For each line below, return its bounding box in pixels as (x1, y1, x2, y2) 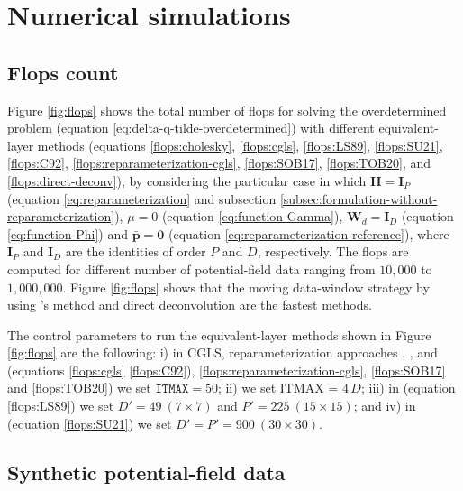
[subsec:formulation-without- (279, 189, 438, 208)
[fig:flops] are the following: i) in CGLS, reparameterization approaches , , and (7, 343, 438, 362)
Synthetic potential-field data (7, 458, 286, 486)
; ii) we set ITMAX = (217, 378, 339, 397)
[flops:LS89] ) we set (7, 396, 114, 415)
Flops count (7, 58, 119, 86)
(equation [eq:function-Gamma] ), (161, 207, 343, 226)
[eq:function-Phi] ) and (7, 224, 129, 243)
